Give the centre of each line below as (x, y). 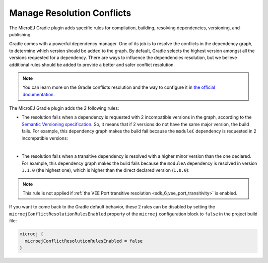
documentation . (39, 94)
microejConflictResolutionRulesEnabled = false (84, 241)
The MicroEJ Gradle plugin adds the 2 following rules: (64, 108)
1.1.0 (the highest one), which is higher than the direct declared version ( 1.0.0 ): (105, 170)
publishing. (21, 34)
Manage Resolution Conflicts (70, 13)
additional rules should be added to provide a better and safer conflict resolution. (92, 65)
